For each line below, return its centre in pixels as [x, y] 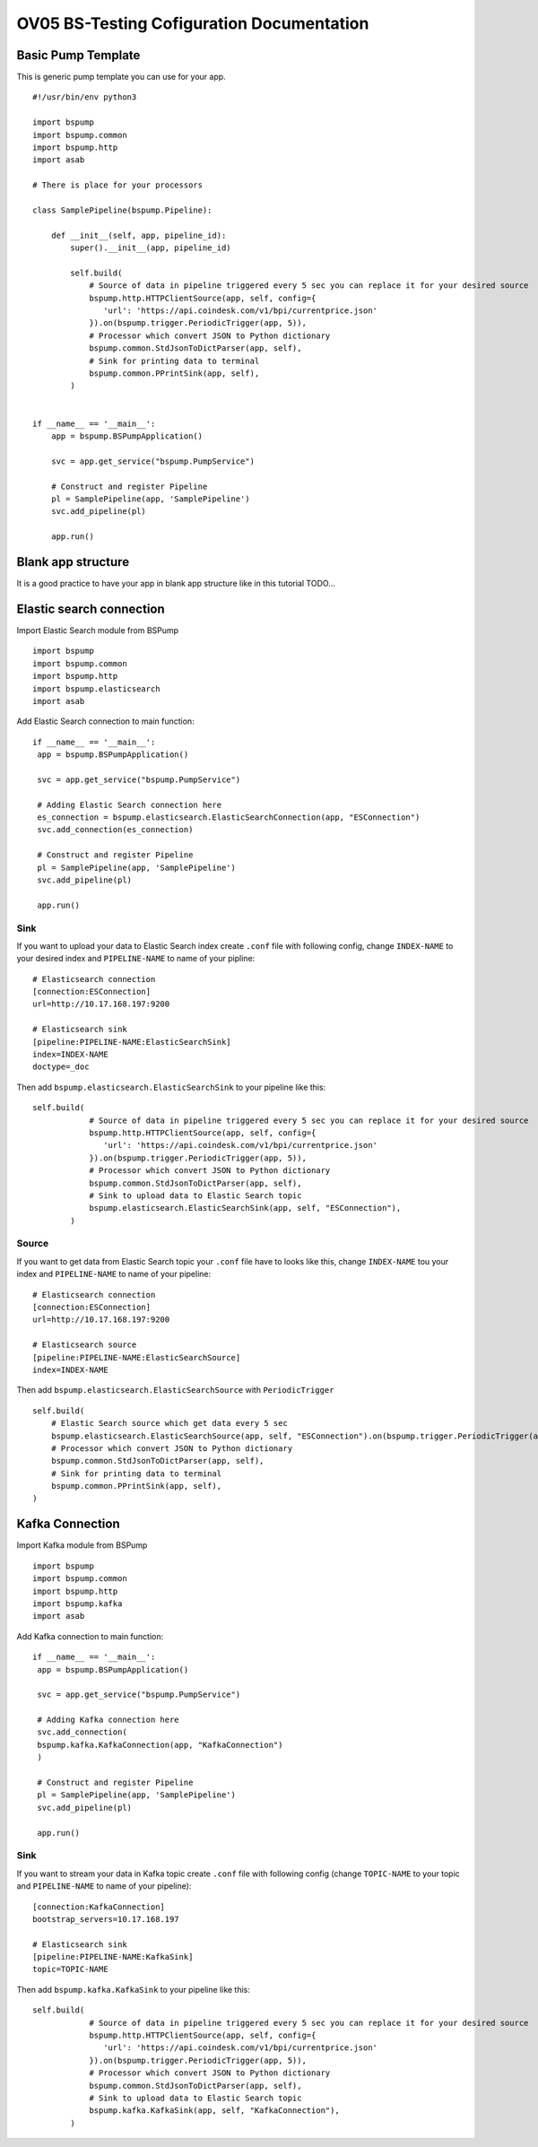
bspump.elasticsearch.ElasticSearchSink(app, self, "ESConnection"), [245, 1208]
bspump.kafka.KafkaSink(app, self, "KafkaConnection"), [214, 2111]
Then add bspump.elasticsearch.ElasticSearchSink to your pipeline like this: [171, 1087]
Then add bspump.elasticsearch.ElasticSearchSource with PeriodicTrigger [175, 1390]
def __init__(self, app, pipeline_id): [139, 235]
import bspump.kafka [78, 1604]
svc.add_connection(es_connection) [115, 830]
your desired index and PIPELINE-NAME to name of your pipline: [136, 959]
